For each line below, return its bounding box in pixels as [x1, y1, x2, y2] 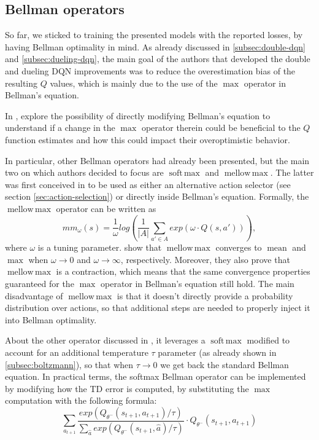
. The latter [270, 166, 314, 179]
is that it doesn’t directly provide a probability [117, 289, 293, 302]
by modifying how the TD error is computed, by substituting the [5, 382, 249, 395]
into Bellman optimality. [5, 313, 97, 326]
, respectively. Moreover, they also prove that [120, 253, 290, 265]
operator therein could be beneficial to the [141, 121, 301, 134]
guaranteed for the [5, 277, 74, 290]
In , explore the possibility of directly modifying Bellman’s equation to [5, 109, 271, 122]
